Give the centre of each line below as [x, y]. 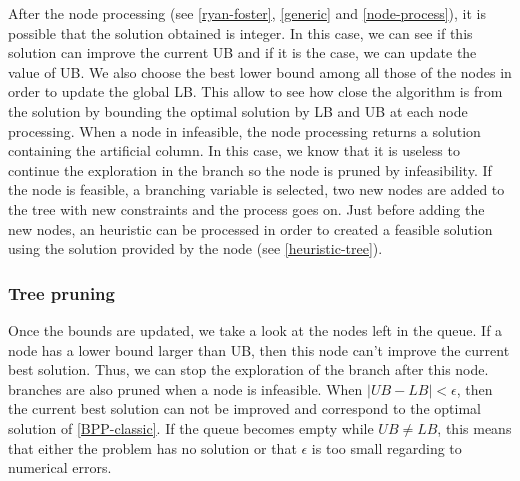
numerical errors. [60, 467]
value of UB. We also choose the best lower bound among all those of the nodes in [260, 71]
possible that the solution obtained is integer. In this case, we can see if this [240, 32]
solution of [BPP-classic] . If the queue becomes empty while [191, 427]
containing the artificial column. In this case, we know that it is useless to [234, 150]
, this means [474, 427]
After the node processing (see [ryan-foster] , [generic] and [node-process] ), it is [247, 13]
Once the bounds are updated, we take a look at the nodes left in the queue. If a [255, 329]
